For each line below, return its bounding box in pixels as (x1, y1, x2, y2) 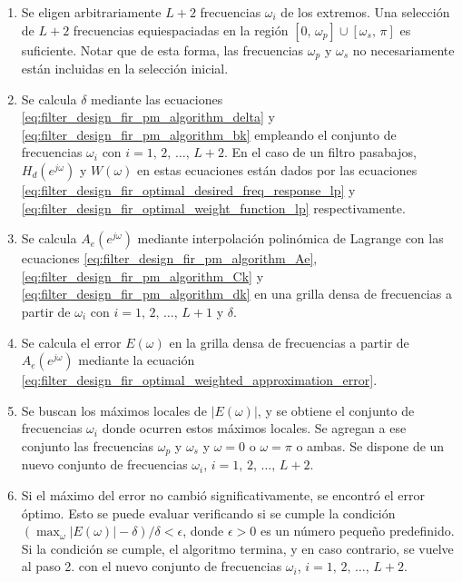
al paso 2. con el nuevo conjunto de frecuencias (21, 557, 282, 576)
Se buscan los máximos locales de (21, 400, 207, 419)
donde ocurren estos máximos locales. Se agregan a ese (102, 419, 407, 438)
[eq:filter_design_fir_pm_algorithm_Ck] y (21, 266, 264, 285)
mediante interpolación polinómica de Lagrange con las (137, 229, 444, 248)
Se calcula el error (21, 332, 122, 351)
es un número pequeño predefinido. (260, 521, 455, 540)
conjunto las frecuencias (21, 436, 154, 455)
